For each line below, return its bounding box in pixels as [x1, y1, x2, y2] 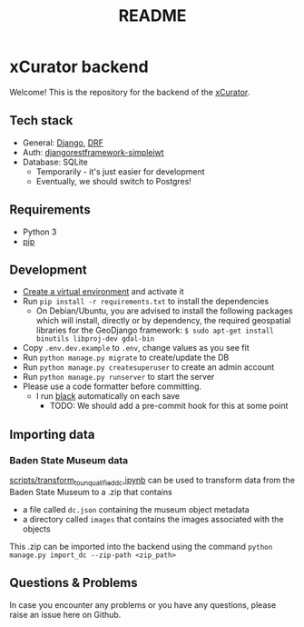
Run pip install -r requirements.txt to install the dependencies [22, 296, 270, 307]
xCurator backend [9, 56, 149, 77]
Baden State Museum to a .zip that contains [9, 486, 172, 497]
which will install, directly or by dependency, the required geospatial [35, 315, 291, 326]
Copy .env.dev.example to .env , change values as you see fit [22, 343, 250, 353]
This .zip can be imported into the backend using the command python [9, 541, 273, 552]
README [118, 5, 187, 26]
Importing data [9, 426, 95, 442]
